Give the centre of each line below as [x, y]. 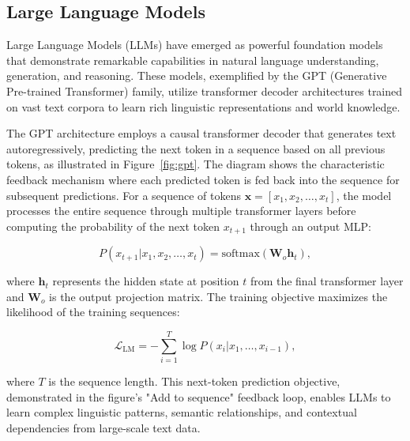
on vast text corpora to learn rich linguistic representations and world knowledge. [203, 106]
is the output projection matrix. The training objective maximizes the [218, 296]
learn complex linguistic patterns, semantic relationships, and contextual [182, 412]
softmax [241, 254]
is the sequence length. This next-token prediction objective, [194, 381]
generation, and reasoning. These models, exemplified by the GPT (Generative [197, 75]
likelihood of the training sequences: [93, 312]
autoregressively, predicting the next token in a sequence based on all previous [196, 148]
